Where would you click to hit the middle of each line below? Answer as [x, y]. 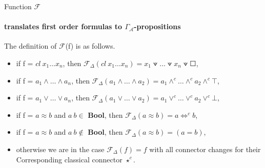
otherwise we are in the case [60, 149]
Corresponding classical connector [69, 159]
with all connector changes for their [205, 149]
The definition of [30, 46]
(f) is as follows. [90, 46]
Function [18, 6]
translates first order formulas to [63, 26]
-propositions [157, 26]
